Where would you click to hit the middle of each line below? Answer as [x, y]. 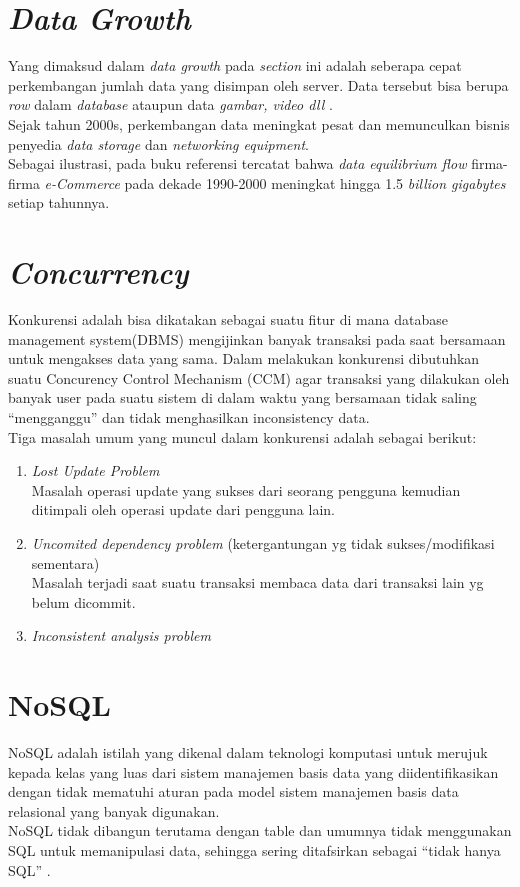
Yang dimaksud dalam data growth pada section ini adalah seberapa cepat [235, 65]
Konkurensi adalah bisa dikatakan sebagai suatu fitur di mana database [228, 319]
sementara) [65, 562]
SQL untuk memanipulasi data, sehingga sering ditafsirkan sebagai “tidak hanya [254, 850]
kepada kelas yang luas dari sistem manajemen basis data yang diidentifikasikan [253, 771]
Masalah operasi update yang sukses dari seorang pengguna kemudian [246, 489]
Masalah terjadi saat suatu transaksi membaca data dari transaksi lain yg [257, 582]
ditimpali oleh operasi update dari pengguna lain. [183, 509]
